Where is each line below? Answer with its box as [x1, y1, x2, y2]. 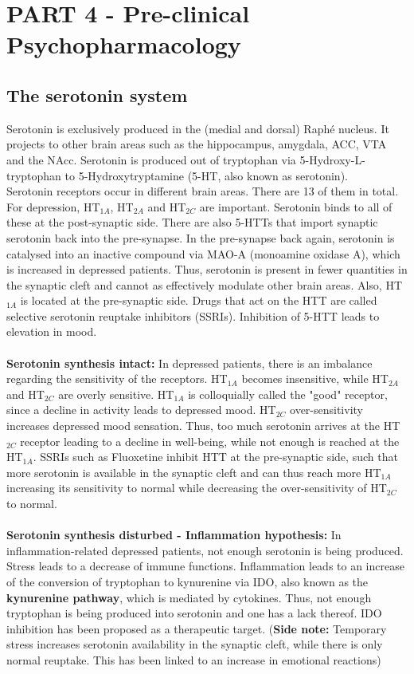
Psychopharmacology [6, 28, 241, 61]
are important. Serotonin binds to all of [199, 198, 393, 215]
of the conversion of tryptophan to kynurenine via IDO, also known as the [6, 573, 369, 589]
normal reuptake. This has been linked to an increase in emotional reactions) [6, 651, 381, 668]
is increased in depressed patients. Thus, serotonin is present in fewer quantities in [6, 261, 408, 278]
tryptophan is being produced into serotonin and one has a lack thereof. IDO [6, 605, 382, 621]
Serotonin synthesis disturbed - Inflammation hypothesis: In [6, 526, 342, 543]
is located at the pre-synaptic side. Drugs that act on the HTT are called [20, 292, 377, 309]
